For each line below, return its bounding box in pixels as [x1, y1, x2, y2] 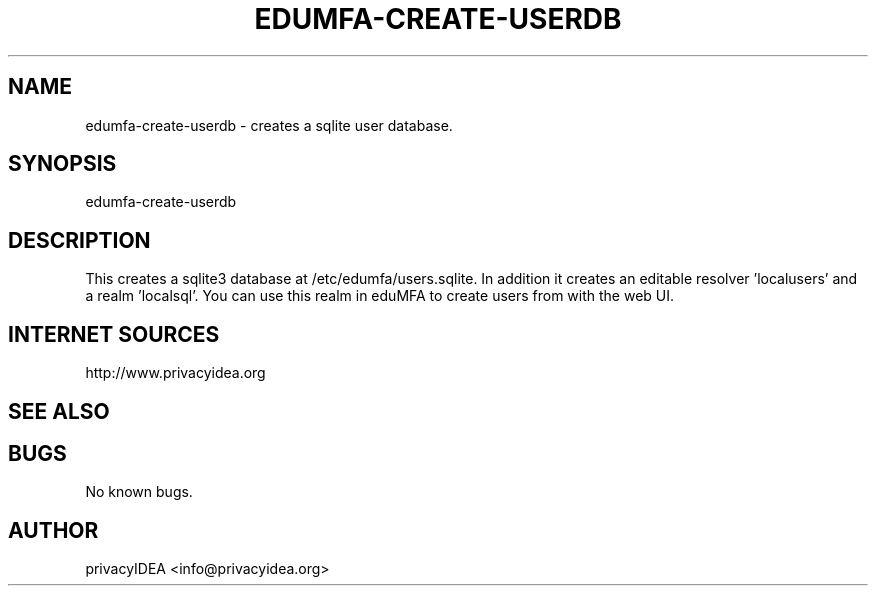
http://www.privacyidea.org [85, 364, 266, 382]
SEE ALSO [8, 398, 110, 424]
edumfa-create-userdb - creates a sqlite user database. [85, 116, 453, 134]
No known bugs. [85, 483, 193, 501]
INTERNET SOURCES [8, 321, 220, 347]
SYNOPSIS [8, 151, 117, 177]
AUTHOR [8, 517, 99, 543]
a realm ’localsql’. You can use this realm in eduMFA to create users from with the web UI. [85, 287, 675, 305]
